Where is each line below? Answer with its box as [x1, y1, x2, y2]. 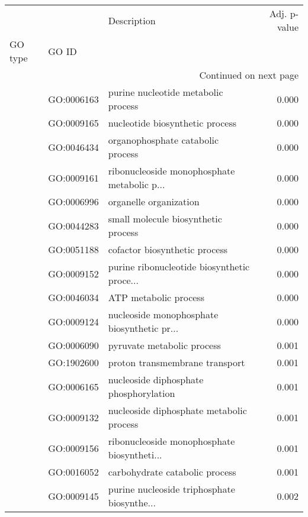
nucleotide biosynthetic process [108, 116, 237, 130]
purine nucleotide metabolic [108, 85, 223, 99]
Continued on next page [199, 68, 299, 82]
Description [108, 13, 156, 27]
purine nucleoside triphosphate [108, 482, 235, 496]
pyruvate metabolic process [108, 338, 221, 352]
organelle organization [108, 195, 200, 208]
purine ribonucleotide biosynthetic [108, 260, 250, 273]
